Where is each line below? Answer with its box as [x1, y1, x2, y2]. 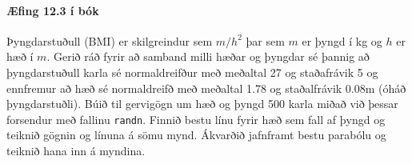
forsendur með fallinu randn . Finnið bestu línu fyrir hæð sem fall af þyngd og [6, 110, 386, 127]
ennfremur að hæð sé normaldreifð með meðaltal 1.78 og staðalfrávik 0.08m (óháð [6, 79, 406, 96]
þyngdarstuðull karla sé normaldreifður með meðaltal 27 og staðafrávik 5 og [6, 63, 378, 80]
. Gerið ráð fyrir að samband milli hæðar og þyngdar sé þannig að [46, 48, 370, 65]
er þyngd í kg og [302, 32, 382, 49]
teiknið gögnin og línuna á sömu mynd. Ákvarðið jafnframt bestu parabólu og [6, 126, 386, 143]
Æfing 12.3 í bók [6, 2, 99, 18]
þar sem [246, 32, 285, 49]
